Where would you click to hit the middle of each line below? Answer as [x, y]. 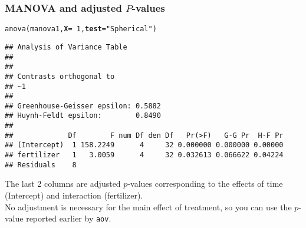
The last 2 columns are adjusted [63, 184]
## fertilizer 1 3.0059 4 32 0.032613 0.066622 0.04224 [144, 155]
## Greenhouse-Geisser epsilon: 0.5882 [83, 106]
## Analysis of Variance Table [66, 47]
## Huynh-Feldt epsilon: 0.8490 [83, 116]
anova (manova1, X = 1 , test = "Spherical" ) [81, 29]
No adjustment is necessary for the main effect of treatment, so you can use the [148, 206]
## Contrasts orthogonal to [60, 76]
